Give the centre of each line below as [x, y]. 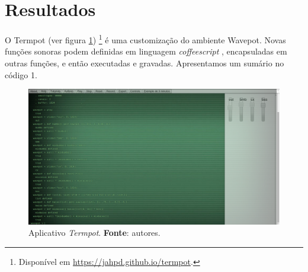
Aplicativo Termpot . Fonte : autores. [94, 233]
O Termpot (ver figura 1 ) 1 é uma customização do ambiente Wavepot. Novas [145, 39]
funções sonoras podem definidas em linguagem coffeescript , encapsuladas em [146, 51]
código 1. [21, 74]
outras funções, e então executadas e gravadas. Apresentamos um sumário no [145, 63]
